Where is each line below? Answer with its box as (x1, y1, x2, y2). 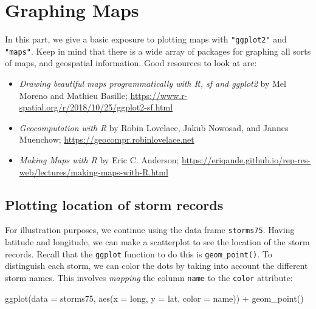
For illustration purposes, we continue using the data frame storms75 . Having (5, 223, 295, 236)
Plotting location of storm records (5, 195, 224, 214)
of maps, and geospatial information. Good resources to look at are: (5, 56, 257, 69)
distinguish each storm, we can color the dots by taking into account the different (5, 259, 308, 272)
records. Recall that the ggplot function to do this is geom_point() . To (5, 247, 272, 260)
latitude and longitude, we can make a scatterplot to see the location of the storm (5, 236, 310, 248)
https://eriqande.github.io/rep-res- (181, 154, 311, 166)
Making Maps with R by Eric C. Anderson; (19, 154, 179, 166)
